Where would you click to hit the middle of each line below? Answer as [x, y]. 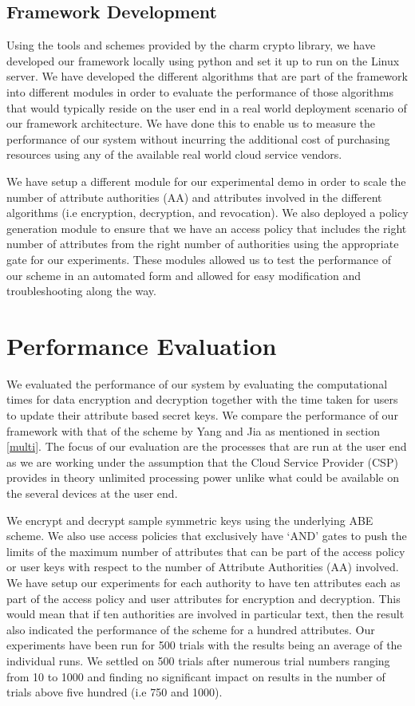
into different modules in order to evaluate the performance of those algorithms [200, 91]
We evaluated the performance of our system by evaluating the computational [197, 383]
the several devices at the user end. [92, 493]
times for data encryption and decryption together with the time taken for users [202, 399]
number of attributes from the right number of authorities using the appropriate [203, 244]
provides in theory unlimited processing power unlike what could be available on [203, 477]
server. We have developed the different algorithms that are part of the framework [207, 76]
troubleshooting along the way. [81, 291]
